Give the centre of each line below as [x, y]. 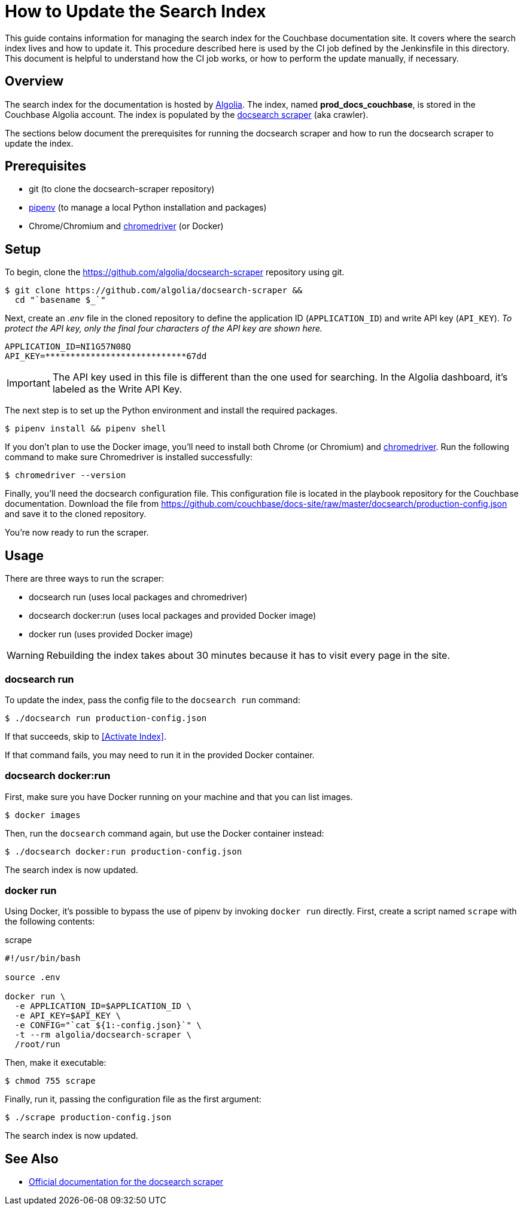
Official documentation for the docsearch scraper [126, 1182]
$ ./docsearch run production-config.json [106, 718]
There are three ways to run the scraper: [85, 579]
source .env [33, 978]
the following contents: [50, 922]
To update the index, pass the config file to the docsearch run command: [153, 700]
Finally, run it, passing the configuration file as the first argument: [133, 1099]
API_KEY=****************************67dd [106, 356]
